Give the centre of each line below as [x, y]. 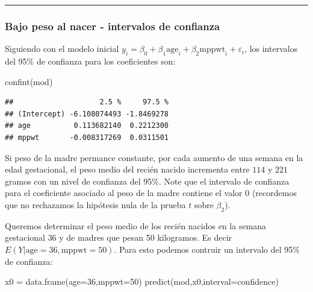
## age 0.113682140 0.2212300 [87, 126]
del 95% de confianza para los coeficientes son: [90, 61]
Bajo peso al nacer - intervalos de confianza [113, 26]
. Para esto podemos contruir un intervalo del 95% [207, 249]
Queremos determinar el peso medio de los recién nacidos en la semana [136, 225]
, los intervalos [271, 49]
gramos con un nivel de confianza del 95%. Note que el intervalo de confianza [147, 181]
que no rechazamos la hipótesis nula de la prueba [95, 204]
